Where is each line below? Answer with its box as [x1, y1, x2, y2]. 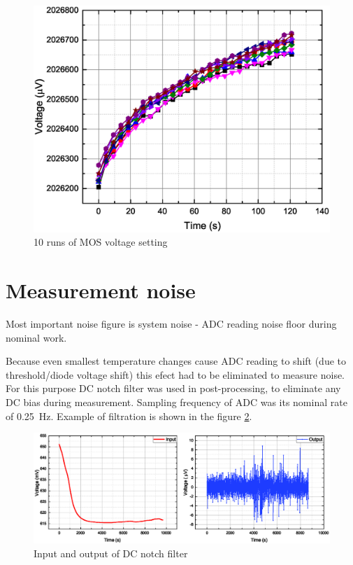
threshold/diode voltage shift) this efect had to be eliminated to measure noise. [6, 367, 345, 382]
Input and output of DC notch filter [34, 545, 188, 560]
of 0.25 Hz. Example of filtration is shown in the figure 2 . [6, 408, 252, 423]
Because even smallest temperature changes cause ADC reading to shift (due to [6, 354, 347, 368]
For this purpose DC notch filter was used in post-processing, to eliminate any [6, 381, 341, 396]
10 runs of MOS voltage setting [34, 235, 168, 249]
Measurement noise [6, 276, 196, 305]
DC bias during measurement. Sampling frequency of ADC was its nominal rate [6, 395, 347, 410]
